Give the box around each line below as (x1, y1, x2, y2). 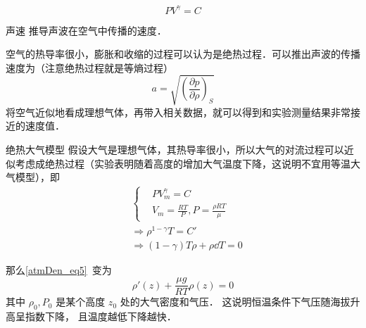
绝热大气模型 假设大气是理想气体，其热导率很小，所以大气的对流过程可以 (6, 142, 344, 157)
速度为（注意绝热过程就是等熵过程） (6, 60, 173, 75)
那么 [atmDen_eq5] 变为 (6, 262, 112, 277)
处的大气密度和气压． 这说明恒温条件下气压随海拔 (120, 294, 351, 309)
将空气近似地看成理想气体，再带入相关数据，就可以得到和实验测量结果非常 (6, 104, 351, 119)
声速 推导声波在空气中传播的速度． (6, 23, 167, 37)
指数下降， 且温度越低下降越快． (25, 309, 177, 324)
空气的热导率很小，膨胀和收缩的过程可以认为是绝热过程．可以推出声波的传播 (6, 46, 360, 61)
